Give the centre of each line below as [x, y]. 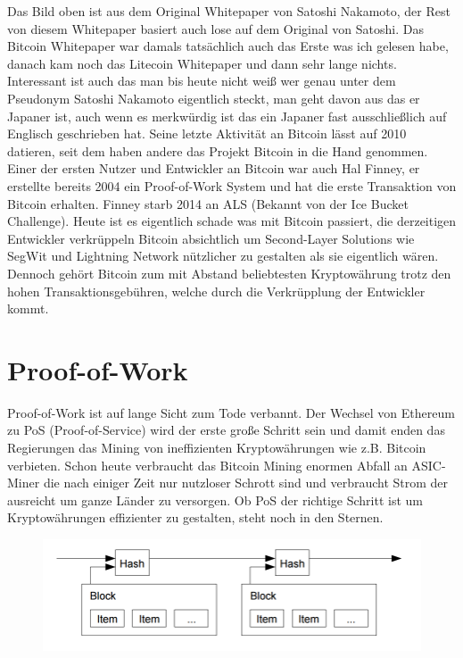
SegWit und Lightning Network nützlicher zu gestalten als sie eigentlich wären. [223, 256]
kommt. [28, 308]
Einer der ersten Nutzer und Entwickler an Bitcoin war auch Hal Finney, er [214, 168]
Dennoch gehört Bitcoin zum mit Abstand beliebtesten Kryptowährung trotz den [229, 273]
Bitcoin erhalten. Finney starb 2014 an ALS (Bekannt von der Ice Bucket [208, 203]
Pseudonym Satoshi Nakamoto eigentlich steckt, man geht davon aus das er [214, 98]
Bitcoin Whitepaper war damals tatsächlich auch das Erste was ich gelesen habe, [228, 46]
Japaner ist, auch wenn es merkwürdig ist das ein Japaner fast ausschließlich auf [227, 116]
